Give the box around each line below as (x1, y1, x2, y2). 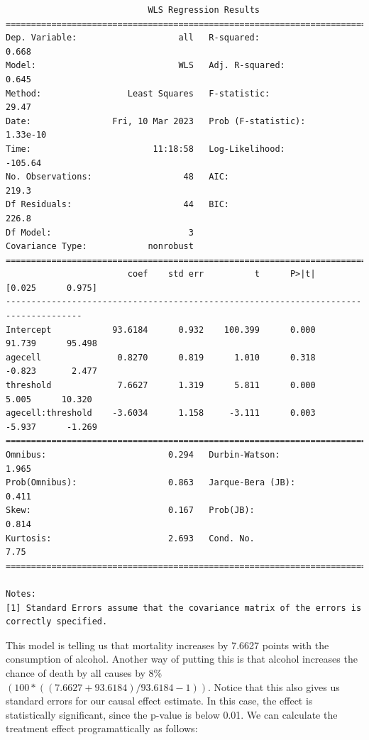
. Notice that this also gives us (208, 679, 340, 694)
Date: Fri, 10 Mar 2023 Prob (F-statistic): (6, 116, 306, 126)
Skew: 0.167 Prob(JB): (6, 505, 255, 516)
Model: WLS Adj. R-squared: (6, 60, 285, 71)
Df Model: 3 (6, 227, 194, 238)
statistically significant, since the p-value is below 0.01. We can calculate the (6, 707, 338, 722)
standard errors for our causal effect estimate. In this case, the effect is (6, 693, 313, 708)
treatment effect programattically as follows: (6, 721, 198, 736)
